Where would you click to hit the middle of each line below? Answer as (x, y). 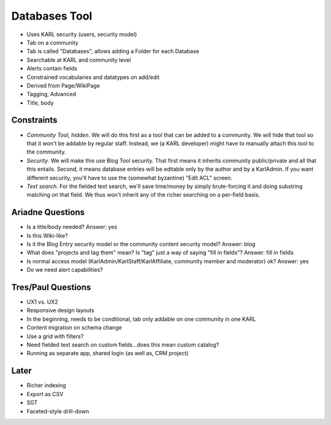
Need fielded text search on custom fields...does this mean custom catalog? (123, 345)
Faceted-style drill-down (58, 411)
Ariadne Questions (48, 212)
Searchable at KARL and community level (79, 60)
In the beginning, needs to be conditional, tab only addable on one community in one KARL (141, 319)
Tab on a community (53, 42)
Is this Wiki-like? (47, 235)
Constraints (34, 120)
